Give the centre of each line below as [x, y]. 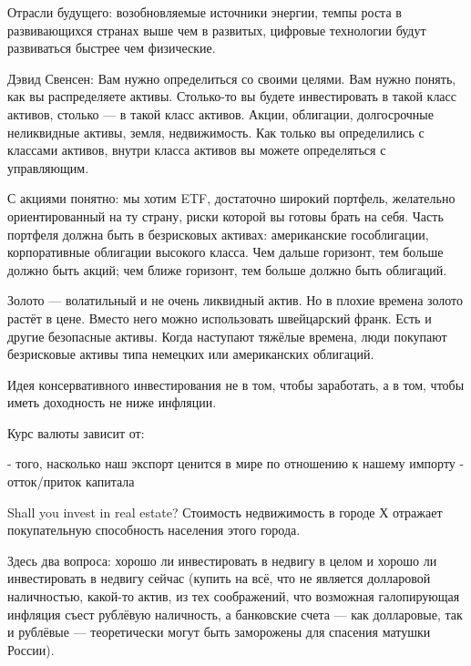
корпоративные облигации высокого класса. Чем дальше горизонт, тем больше [225, 252]
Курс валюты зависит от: [76, 432]
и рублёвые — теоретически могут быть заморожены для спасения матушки [219, 632]
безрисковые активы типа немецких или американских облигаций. [191, 354]
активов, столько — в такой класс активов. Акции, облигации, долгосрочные [220, 113]
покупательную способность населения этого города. [154, 530]
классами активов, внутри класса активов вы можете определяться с [197, 150]
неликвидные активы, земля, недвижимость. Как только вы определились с [216, 132]
